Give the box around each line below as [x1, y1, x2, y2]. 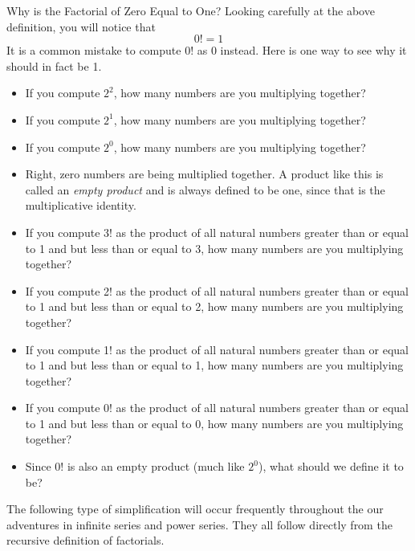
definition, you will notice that [6, 18, 156, 35]
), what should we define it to [258, 458, 404, 475]
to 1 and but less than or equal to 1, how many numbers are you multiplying [25, 357, 404, 373]
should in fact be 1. [6, 57, 102, 74]
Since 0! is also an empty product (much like [25, 458, 245, 475]
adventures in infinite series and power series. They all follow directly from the [6, 516, 393, 533]
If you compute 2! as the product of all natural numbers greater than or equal [25, 282, 409, 299]
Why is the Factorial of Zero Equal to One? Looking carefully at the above [6, 2, 375, 18]
